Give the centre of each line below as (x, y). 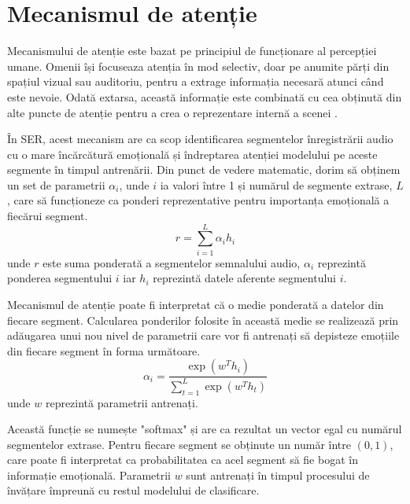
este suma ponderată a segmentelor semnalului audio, (172, 262)
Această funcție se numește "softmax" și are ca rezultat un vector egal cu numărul (205, 429)
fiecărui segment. (48, 216)
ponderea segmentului (60, 278)
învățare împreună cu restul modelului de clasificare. (133, 490)
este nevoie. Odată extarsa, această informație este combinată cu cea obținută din (205, 96)
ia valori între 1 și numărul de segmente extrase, (276, 184)
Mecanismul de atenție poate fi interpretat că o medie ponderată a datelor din (196, 304)
